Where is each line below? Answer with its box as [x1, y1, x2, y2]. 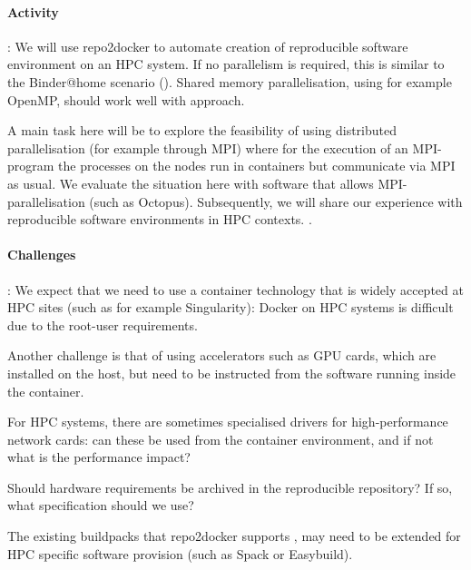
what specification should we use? [7, 496, 194, 515]
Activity [7, 2, 59, 21]
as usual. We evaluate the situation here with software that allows [7, 173, 374, 192]
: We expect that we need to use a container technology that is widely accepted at [7, 280, 464, 299]
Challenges [7, 245, 76, 264]
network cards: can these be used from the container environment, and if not [7, 429, 434, 448]
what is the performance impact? [7, 447, 191, 467]
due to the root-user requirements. [7, 315, 198, 334]
